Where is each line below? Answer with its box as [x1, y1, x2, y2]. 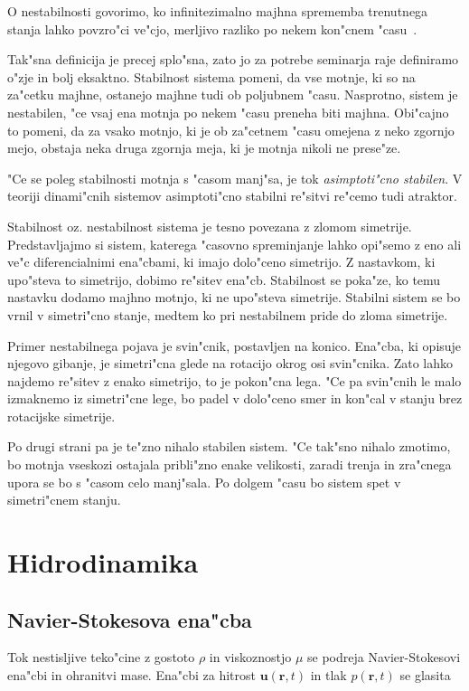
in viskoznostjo [209, 648, 292, 667]
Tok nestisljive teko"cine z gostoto [7, 648, 195, 667]
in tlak [310, 666, 347, 685]
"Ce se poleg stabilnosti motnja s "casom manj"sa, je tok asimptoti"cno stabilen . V [7, 168, 463, 187]
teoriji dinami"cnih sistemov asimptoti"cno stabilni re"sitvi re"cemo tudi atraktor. [7, 186, 457, 205]
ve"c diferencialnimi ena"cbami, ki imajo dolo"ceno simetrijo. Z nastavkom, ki [7, 252, 436, 271]
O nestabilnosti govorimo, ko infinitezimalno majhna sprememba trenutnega [7, 2, 428, 20]
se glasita [399, 666, 451, 685]
